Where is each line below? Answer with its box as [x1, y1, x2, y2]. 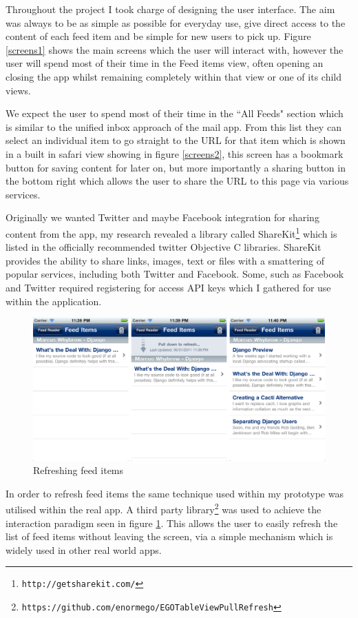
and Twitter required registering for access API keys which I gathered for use [6, 280, 331, 294]
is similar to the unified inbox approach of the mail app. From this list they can [6, 119, 341, 134]
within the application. [6, 293, 102, 308]
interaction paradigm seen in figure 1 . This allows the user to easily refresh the [6, 515, 338, 530]
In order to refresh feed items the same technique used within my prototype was [6, 486, 344, 500]
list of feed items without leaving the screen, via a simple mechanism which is [6, 529, 333, 544]
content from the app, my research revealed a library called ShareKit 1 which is [6, 224, 337, 240]
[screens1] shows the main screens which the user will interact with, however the [6, 42, 344, 56]
